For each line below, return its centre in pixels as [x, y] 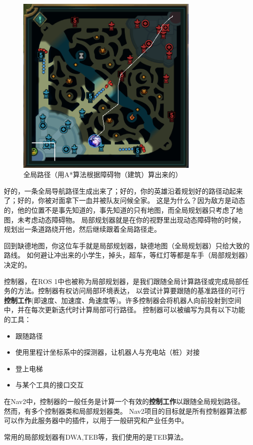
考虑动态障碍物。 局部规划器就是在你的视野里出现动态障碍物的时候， [135, 219]
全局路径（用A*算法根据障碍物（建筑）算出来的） [103, 174]
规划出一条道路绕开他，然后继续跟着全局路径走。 [82, 229]
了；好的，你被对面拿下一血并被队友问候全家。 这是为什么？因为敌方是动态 [125, 200]
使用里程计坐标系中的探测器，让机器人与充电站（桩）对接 [107, 352]
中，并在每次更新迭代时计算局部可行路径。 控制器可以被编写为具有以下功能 [125, 310]
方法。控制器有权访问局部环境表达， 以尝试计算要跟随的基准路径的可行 [131, 291]
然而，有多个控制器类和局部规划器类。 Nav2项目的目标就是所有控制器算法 [122, 411]
